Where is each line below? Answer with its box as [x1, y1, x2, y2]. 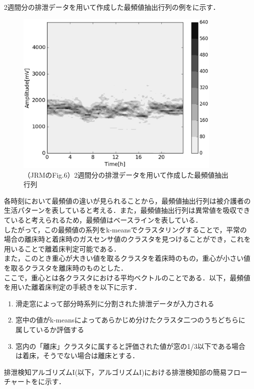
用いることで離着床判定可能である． [4, 243, 121, 253]
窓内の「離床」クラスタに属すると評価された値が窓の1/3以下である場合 [15, 341, 246, 351]
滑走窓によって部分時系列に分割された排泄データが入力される [15, 298, 214, 308]
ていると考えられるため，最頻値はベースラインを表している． [4, 215, 203, 225]
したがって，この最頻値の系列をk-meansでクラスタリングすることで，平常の [4, 224, 247, 234]
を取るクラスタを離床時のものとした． [4, 263, 127, 273]
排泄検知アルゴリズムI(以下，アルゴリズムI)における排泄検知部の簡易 [4, 366, 227, 377]
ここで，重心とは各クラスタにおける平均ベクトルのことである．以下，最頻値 [4, 272, 251, 282]
